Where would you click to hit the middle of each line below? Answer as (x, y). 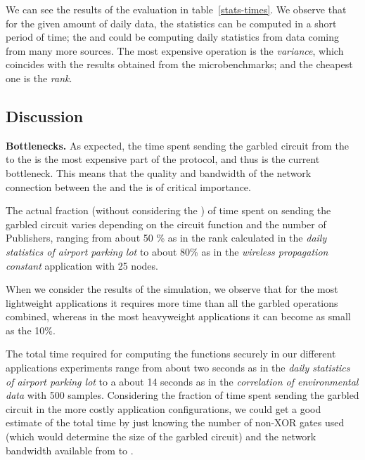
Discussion (45, 116)
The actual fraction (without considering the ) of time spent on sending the (168, 210)
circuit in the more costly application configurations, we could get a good (164, 408)
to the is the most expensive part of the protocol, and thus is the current (163, 159)
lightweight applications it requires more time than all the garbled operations (172, 302)
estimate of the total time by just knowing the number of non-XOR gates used (175, 422)
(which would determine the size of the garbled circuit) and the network (161, 436)
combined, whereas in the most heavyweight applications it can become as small (178, 316)
